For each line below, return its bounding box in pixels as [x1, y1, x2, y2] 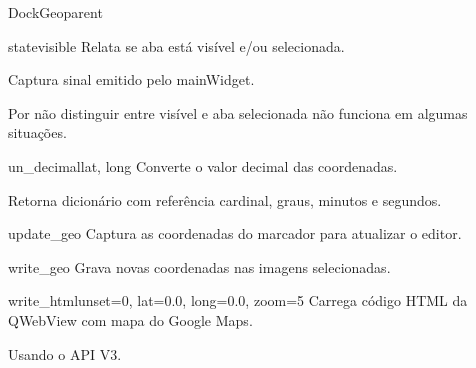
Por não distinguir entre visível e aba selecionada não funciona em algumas [8, 102, 468, 123]
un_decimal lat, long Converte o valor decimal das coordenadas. [8, 155, 398, 176]
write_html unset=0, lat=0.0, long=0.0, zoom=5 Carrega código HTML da [8, 290, 468, 311]
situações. [8, 122, 67, 143]
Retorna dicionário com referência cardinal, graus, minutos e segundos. [8, 189, 442, 210]
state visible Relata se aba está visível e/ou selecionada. [8, 35, 345, 56]
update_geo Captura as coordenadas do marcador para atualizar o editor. [8, 223, 462, 244]
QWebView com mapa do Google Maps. [8, 309, 253, 330]
